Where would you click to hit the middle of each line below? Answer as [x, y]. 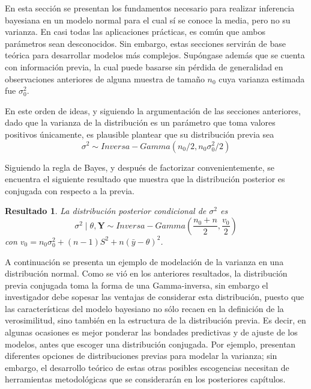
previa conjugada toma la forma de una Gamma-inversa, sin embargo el [137, 285]
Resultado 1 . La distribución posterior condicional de [106, 211]
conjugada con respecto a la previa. [70, 190]
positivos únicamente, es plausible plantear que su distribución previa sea [140, 134]
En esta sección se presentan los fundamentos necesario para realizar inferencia [150, 8]
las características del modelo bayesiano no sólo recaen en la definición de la [144, 308]
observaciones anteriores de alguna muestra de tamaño [105, 78]
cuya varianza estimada [262, 78]
